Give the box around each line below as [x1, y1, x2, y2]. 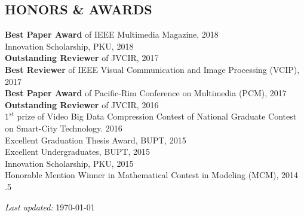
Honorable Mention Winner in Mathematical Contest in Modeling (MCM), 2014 [5, 169, 298, 181]
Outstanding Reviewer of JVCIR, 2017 [5, 51, 159, 64]
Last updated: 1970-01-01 [5, 200, 95, 213]
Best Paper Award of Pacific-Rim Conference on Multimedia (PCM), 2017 [5, 87, 287, 99]
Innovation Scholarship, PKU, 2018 [5, 39, 134, 52]
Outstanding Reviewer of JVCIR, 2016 [5, 98, 159, 111]
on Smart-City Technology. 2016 [5, 121, 122, 134]
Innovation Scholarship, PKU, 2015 [5, 157, 134, 169]
